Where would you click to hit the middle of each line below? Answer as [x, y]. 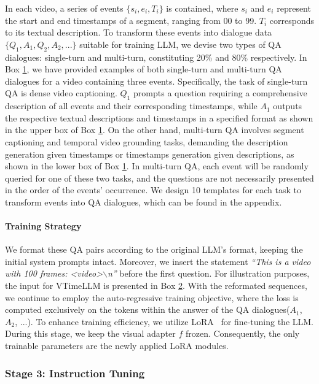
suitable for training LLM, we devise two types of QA [180, 44]
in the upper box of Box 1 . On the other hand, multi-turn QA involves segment [155, 130]
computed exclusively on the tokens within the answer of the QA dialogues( [148, 309]
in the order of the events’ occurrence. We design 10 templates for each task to [153, 190]
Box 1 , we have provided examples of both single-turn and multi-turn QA [144, 69]
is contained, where [202, 8]
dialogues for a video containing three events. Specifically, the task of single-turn [156, 81]
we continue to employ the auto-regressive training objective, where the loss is [152, 297]
